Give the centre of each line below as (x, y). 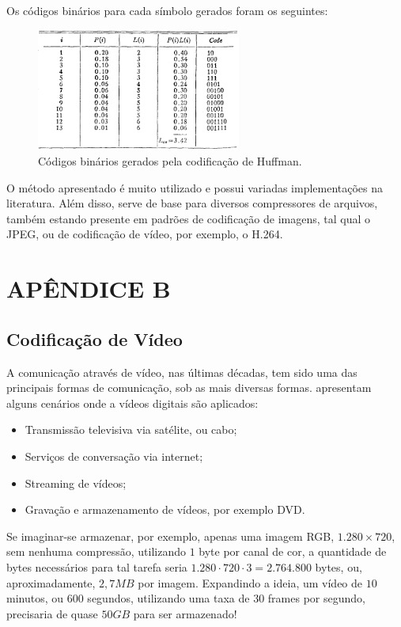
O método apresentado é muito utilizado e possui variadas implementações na (195, 187)
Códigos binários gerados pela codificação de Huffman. (170, 161)
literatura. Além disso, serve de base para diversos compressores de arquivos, (192, 203)
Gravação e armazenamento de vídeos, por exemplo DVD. (165, 509)
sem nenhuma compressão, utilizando (96, 551)
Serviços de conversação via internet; (114, 456)
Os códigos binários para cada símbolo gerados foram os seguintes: (167, 10)
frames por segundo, (316, 598)
